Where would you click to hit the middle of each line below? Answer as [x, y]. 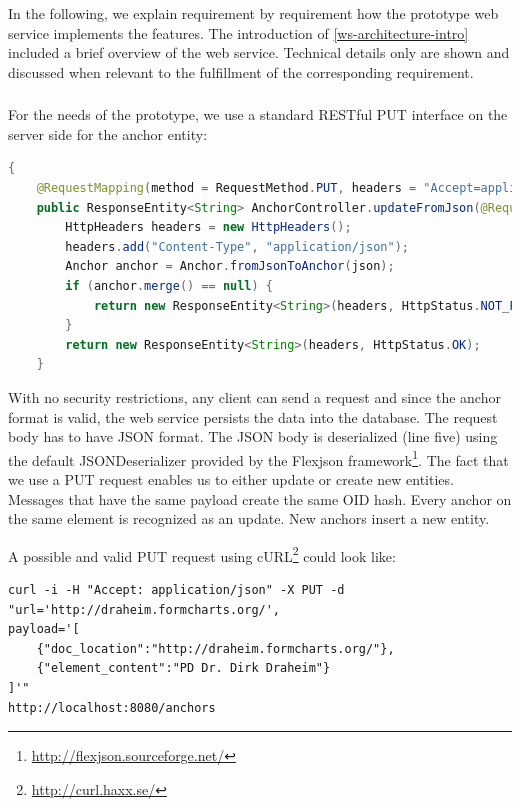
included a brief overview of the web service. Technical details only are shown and [259, 52]
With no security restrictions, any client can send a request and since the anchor [254, 397]
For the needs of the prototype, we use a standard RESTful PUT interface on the [258, 114]
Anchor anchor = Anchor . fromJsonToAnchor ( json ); [230, 266]
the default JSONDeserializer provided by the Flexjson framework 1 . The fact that [258, 458]
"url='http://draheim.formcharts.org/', [144, 609]
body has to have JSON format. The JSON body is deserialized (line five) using [253, 436]
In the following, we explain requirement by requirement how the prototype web [253, 13]
